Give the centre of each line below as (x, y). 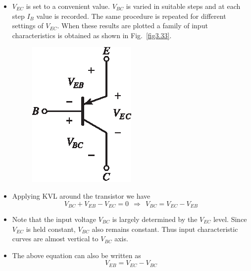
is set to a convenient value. (68, 6)
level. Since (230, 219)
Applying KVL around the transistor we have (81, 195)
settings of (28, 26)
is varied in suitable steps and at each (183, 6)
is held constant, (51, 229)
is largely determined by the (155, 219)
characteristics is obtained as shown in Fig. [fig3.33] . (92, 35)
